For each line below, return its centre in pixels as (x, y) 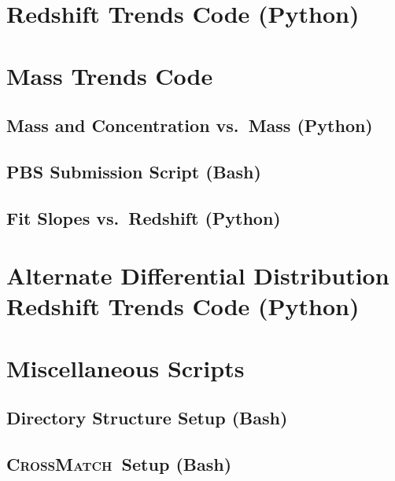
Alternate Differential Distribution (198, 275)
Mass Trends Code (110, 75)
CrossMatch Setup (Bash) (119, 464)
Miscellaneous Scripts (126, 367)
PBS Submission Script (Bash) (134, 171)
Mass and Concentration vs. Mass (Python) (190, 125)
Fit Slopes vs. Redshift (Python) (144, 217)
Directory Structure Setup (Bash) (147, 418)
